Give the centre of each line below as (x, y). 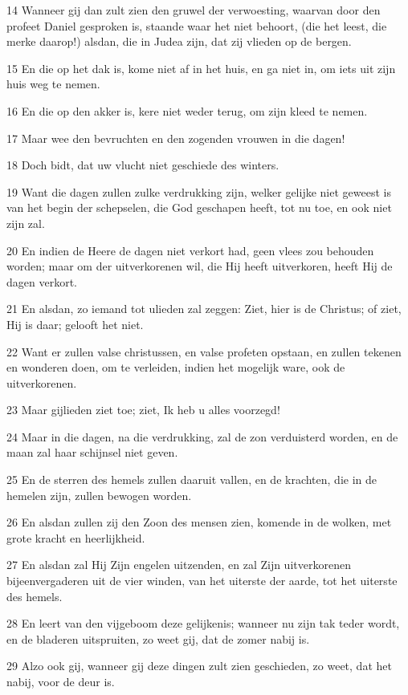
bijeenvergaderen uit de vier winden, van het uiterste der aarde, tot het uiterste (202, 581)
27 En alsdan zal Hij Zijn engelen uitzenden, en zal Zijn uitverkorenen (179, 565)
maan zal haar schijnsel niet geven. (92, 452)
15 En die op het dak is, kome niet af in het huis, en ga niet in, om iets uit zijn (201, 68)
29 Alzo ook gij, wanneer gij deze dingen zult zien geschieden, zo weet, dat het (199, 666)
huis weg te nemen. (53, 84)
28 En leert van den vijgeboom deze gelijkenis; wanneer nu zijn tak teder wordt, (203, 623)
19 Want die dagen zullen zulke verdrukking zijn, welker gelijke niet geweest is (199, 191)
